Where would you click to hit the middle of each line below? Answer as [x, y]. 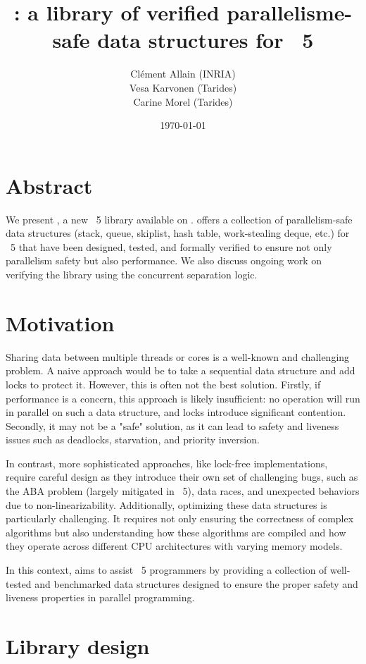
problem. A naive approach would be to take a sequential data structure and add [181, 370]
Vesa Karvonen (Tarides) [183, 87]
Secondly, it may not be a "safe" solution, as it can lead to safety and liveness [172, 425]
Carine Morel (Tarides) [183, 101]
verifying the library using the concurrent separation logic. [132, 274]
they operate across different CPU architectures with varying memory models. [174, 546]
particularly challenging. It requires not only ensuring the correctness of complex [180, 518]
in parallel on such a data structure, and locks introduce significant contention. [176, 412]
